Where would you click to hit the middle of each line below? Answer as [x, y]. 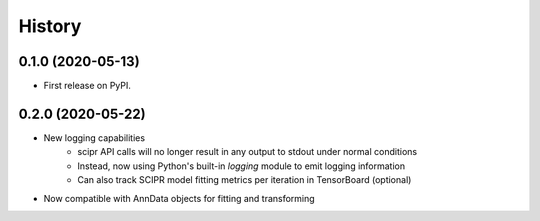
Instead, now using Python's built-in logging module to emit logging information [241, 166]
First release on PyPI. [87, 86]
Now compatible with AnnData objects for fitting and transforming [179, 198]
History [50, 26]
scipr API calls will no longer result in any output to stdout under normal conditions [247, 152]
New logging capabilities [94, 137]
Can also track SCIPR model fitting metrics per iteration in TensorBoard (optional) [244, 180]
